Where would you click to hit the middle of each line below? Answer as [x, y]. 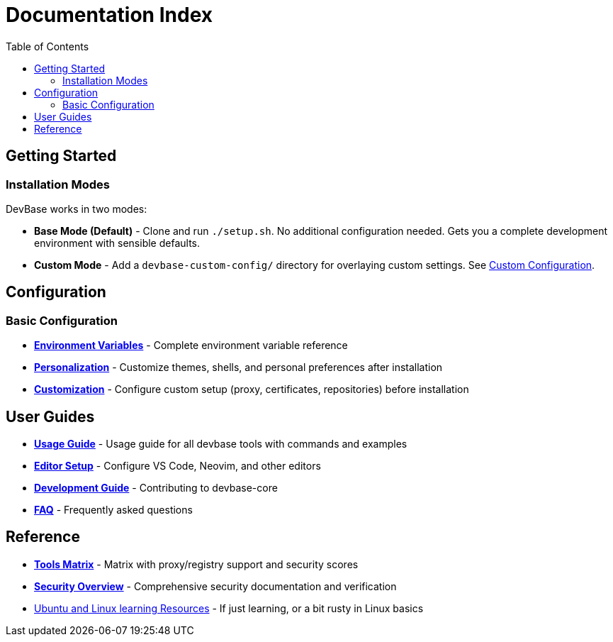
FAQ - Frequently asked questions [113, 510]
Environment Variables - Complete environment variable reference [191, 345]
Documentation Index [109, 15]
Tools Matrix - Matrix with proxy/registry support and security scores [196, 564]
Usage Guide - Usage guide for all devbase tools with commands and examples [221, 444]
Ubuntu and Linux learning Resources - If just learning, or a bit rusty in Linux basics [229, 608]
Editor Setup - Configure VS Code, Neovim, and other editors [178, 466]
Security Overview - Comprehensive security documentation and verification [215, 586]
